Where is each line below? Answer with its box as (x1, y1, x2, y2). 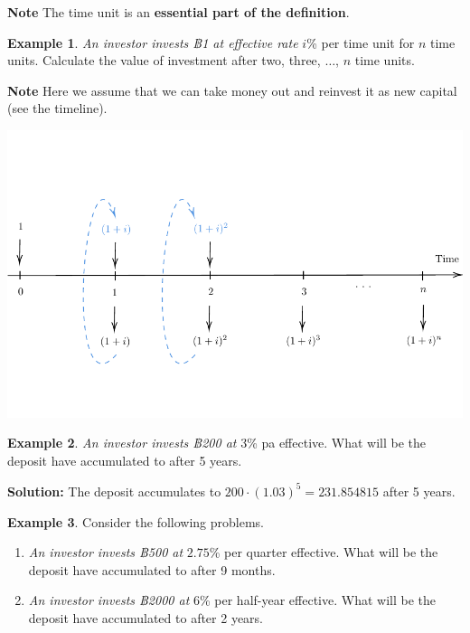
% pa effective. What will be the (247, 433, 427, 452)
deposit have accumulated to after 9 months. (28, 560, 276, 579)
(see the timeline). (7, 99, 108, 118)
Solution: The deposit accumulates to (7, 481, 221, 500)
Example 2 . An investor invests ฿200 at (7, 433, 237, 452)
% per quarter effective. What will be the (209, 543, 438, 562)
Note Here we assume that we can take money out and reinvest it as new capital (7, 80, 457, 99)
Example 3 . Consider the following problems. (7, 512, 264, 531)
